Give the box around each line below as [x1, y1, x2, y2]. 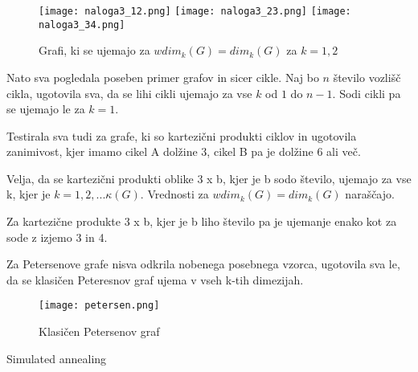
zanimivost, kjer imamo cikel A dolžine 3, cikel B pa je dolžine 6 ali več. [6, 143, 361, 160]
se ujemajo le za [6, 100, 85, 117]
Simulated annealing [6, 350, 107, 366]
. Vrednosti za [140, 186, 209, 202]
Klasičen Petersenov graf [39, 323, 160, 340]
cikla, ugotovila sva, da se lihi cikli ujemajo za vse [6, 84, 252, 101]
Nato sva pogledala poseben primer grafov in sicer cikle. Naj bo [6, 68, 319, 85]
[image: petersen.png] [39, 300, 160, 312]
